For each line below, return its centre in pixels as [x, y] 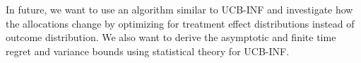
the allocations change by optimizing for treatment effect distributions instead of [180, 23]
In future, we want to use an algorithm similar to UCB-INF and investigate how [179, 9]
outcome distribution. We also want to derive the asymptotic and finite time [171, 37]
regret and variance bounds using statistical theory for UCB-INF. [148, 51]
